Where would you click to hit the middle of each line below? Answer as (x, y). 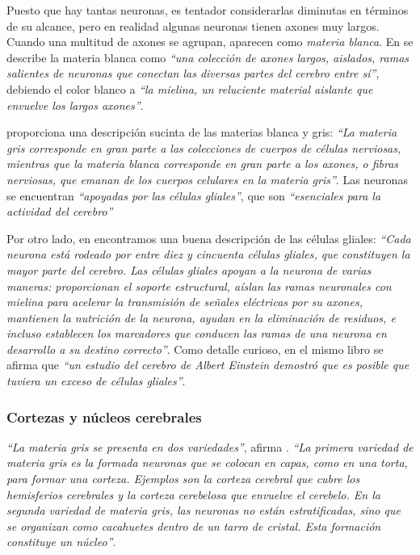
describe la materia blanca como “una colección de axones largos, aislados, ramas (208, 57)
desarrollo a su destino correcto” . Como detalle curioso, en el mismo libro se (195, 349)
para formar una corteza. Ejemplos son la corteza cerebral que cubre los (183, 479)
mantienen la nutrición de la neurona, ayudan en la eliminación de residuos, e (201, 317)
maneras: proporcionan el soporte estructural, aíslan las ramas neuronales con (199, 286)
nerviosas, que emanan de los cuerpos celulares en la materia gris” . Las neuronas (207, 179)
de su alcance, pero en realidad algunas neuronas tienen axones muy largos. (193, 25)
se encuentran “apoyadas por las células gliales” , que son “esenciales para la (194, 195)
